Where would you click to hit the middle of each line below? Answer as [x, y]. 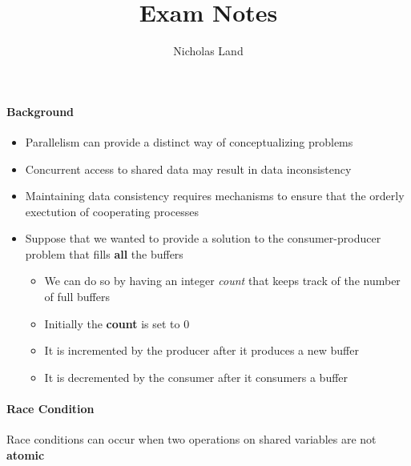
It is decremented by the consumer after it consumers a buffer [196, 377]
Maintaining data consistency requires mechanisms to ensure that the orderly [215, 196]
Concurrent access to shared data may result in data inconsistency [188, 169]
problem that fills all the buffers [104, 253]
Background [40, 111]
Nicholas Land [208, 51]
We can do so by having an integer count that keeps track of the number [222, 281]
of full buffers [77, 297]
